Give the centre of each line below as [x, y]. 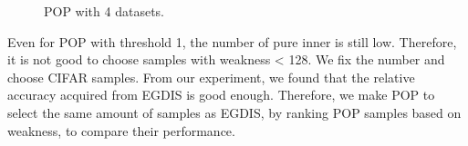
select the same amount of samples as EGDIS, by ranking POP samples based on [234, 112]
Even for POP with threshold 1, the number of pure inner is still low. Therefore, [232, 41]
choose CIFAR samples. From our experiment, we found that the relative [211, 77]
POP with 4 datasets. [104, 11]
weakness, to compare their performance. [121, 130]
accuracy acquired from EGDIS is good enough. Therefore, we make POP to [221, 95]
